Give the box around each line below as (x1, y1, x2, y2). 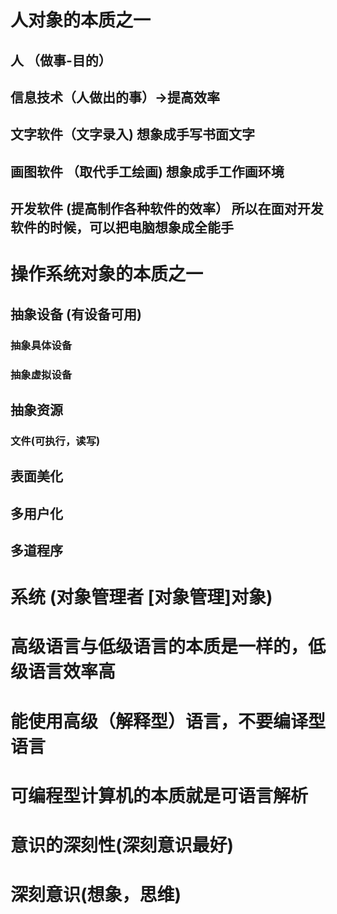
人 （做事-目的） (10, 52, 112, 69)
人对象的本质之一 (10, 9, 152, 32)
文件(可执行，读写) (10, 434, 101, 448)
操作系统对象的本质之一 (10, 263, 204, 286)
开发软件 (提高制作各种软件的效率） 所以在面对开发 (10, 201, 324, 218)
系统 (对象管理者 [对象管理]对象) (10, 586, 273, 609)
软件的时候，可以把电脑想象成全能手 (10, 219, 234, 236)
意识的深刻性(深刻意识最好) (10, 834, 235, 856)
